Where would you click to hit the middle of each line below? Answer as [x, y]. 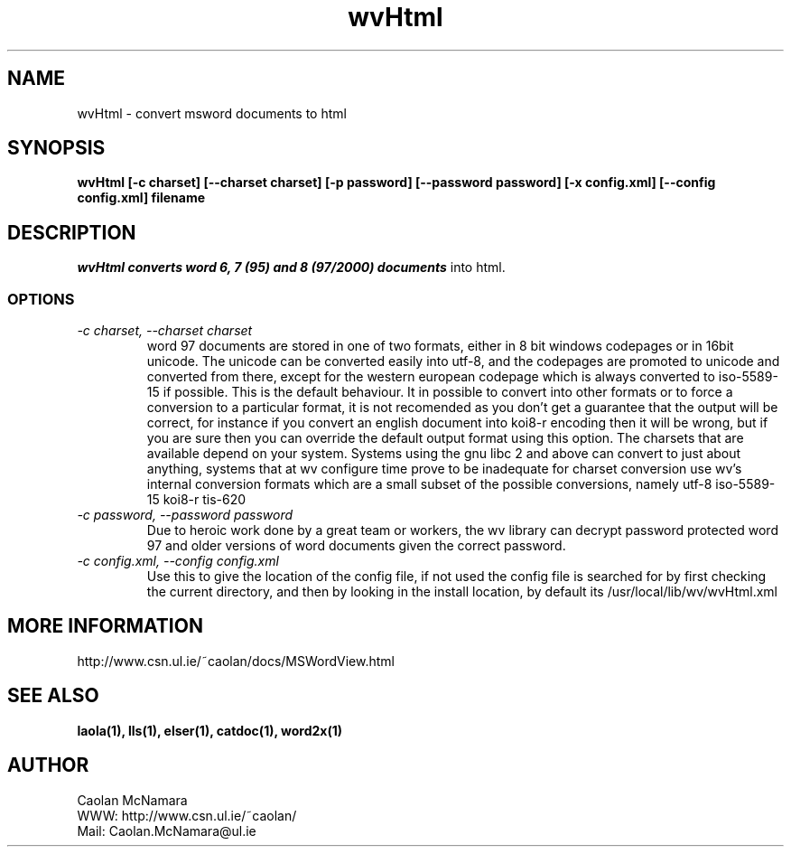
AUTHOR [48, 765]
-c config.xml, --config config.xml [178, 561]
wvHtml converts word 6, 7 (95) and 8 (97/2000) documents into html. [291, 267]
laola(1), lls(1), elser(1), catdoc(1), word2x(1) [210, 730]
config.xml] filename [141, 198]
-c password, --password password [185, 515]
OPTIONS [41, 299]
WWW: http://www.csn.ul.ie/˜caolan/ [187, 815]
